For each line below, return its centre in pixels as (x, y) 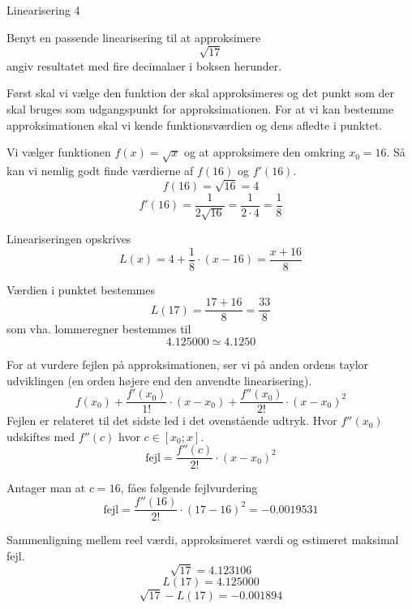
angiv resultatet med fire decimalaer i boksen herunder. (144, 65)
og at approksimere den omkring (264, 152)
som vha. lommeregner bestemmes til (99, 329)
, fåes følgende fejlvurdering (189, 488)
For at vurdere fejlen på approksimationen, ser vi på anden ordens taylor (188, 364)
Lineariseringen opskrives (69, 239)
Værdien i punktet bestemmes (81, 289)
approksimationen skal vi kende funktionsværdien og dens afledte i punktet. (195, 124)
